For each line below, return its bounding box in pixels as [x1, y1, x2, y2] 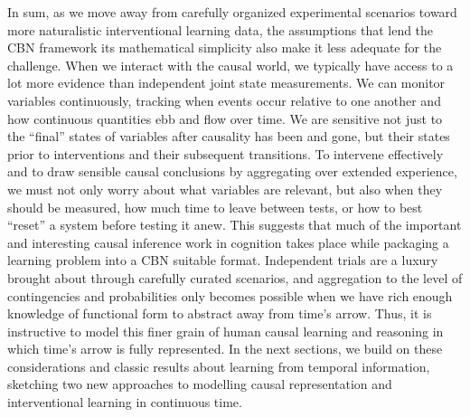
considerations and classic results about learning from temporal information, [7, 356, 430, 375]
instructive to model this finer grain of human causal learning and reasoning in [7, 321, 444, 340]
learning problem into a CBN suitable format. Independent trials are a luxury [7, 251, 438, 270]
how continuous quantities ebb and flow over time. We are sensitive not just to [7, 109, 443, 128]
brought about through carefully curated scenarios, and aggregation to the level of [7, 268, 463, 287]
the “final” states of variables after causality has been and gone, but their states [7, 127, 450, 146]
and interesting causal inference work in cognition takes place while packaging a [7, 232, 449, 251]
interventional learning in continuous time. [7, 393, 242, 412]
